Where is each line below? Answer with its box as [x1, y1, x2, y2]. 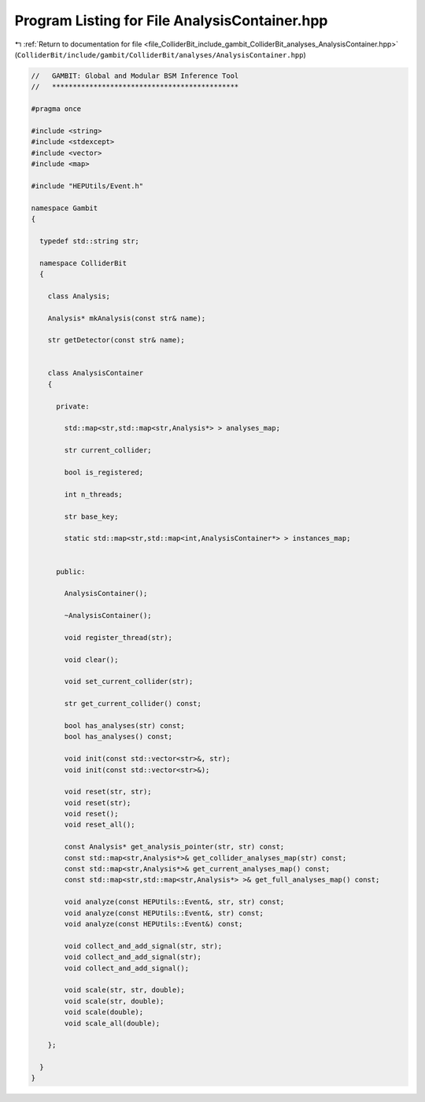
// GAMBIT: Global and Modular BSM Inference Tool [31, 71, 239, 80]
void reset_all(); [64, 820, 135, 830]
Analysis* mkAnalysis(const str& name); [47, 313, 206, 323]
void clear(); [64, 655, 119, 664]
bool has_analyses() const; [64, 732, 173, 741]
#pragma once [31, 105, 82, 113]
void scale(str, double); [64, 997, 164, 1005]
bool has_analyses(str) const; [64, 721, 185, 730]
